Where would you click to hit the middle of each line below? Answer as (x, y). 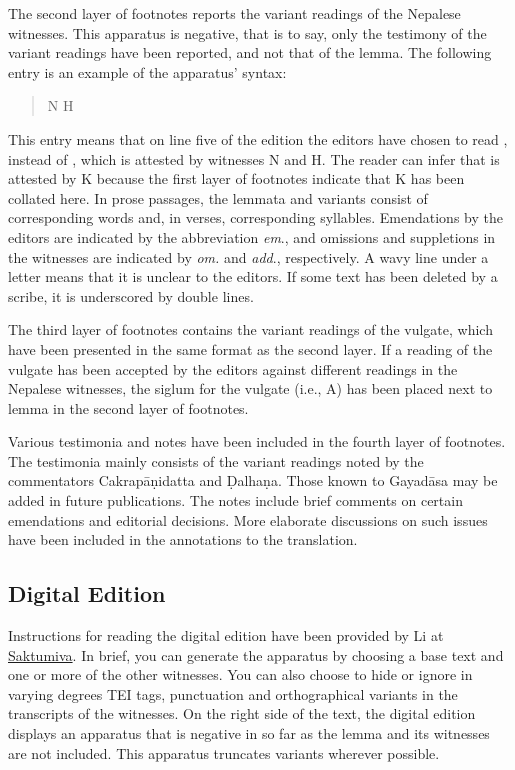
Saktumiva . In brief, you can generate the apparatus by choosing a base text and (256, 654)
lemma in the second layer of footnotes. (128, 407)
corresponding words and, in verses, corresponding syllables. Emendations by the (255, 217)
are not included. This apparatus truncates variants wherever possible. (224, 752)
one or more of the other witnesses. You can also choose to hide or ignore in (240, 674)
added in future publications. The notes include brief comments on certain (235, 500)
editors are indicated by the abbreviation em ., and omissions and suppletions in (252, 236)
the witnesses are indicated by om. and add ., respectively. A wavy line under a (248, 256)
